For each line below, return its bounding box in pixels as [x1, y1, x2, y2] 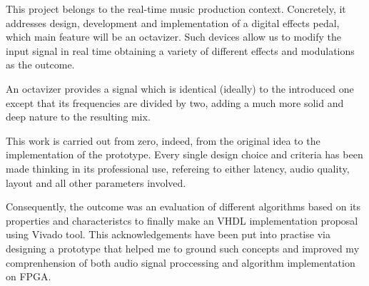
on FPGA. [6, 269, 51, 284]
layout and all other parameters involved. [6, 175, 186, 190]
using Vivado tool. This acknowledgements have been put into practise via [6, 227, 330, 242]
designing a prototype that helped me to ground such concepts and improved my [6, 240, 360, 255]
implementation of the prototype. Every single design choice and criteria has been [6, 147, 363, 162]
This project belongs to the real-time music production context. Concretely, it [6, 1, 346, 16]
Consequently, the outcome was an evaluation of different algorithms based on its [6, 199, 361, 214]
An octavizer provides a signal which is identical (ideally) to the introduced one [6, 81, 354, 96]
